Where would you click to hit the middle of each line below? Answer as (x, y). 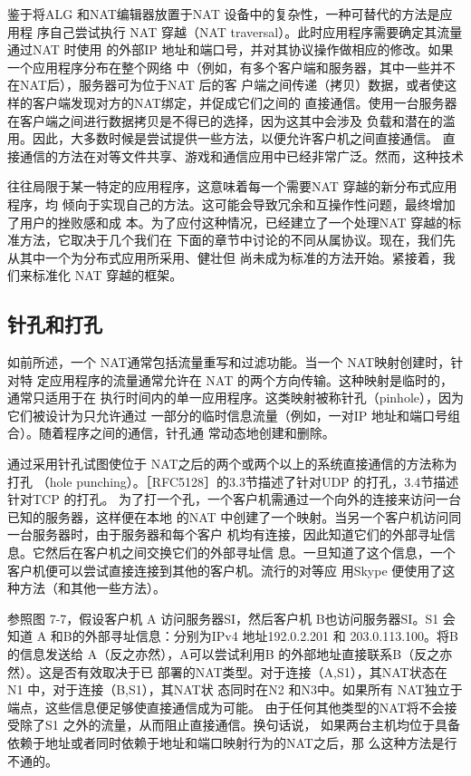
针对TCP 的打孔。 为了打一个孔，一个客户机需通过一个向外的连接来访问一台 (235, 499)
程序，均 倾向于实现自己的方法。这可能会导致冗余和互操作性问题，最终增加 (231, 204)
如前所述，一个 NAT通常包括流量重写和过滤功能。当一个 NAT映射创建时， (229, 362)
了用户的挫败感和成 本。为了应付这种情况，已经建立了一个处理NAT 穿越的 (228, 222)
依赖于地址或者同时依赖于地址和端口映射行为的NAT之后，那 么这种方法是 (226, 742)
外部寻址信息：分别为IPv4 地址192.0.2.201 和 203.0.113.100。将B (271, 636)
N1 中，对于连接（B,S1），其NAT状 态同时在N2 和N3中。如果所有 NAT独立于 (235, 689)
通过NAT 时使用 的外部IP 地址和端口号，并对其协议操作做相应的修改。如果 (231, 49)
